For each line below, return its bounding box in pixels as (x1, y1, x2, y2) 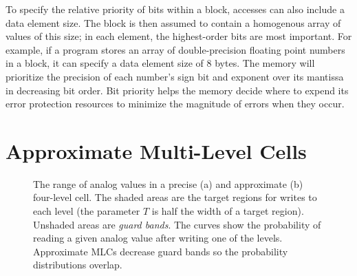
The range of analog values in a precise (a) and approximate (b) (33, 176, 303, 191)
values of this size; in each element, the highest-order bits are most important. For (6, 29, 352, 43)
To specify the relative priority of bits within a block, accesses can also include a (6, 2, 345, 16)
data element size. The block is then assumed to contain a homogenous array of (6, 15, 341, 30)
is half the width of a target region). (151, 204, 304, 218)
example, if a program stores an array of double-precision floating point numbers (6, 42, 345, 56)
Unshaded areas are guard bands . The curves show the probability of (33, 217, 321, 231)
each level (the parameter (33, 204, 140, 218)
